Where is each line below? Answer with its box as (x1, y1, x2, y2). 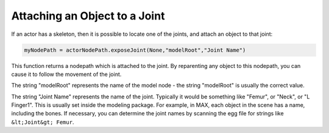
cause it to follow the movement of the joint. (11, 70, 122, 78)
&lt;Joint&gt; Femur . (11, 118, 74, 126)
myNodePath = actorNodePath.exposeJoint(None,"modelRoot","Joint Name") (24, 46, 246, 53)
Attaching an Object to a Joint (11, 9, 165, 22)
